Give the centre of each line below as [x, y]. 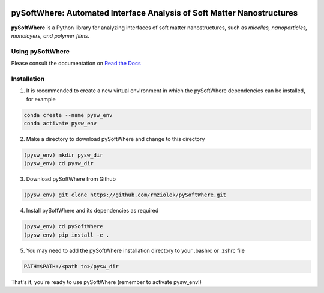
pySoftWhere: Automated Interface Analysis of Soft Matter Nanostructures [154, 13]
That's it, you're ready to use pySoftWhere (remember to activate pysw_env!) [106, 282]
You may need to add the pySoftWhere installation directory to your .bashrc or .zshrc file [136, 250]
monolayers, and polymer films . [50, 35]
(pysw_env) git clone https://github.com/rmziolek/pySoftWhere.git [125, 195]
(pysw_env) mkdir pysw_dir [63, 155]
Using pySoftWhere [40, 51]
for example [41, 99]
